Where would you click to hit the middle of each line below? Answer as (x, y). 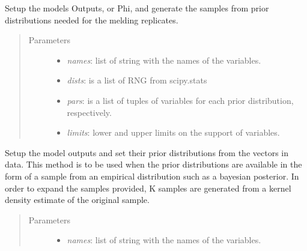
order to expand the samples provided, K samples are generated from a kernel (148, 188)
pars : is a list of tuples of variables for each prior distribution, (180, 100)
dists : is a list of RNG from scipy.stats (137, 80)
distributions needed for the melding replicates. (92, 20)
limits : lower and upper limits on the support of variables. (173, 132)
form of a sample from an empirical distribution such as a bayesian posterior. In (152, 176)
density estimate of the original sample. (77, 200)
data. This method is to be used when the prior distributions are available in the (153, 164)
